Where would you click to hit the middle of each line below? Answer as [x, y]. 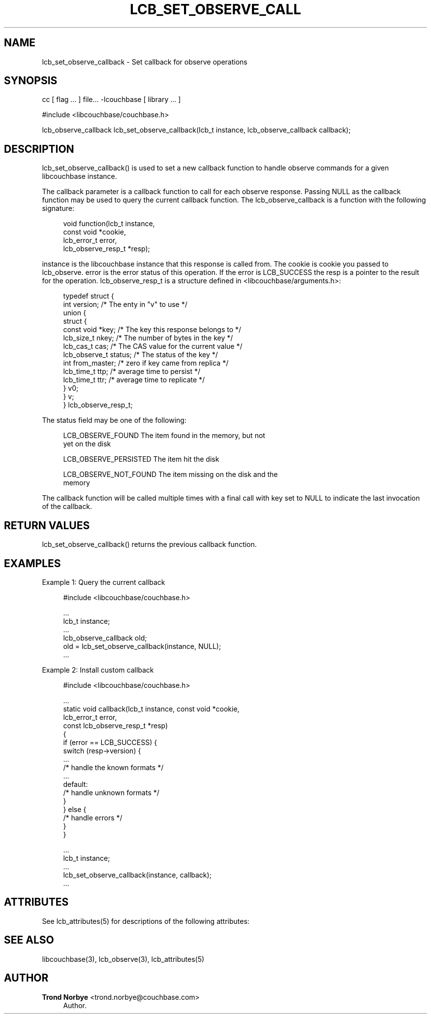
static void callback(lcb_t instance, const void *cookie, [151, 709]
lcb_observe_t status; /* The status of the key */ [140, 355]
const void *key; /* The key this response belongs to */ [152, 330]
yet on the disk [87, 444]
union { [75, 313]
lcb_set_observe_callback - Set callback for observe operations [145, 62]
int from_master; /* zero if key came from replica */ [146, 363]
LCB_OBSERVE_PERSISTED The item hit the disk [141, 459]
